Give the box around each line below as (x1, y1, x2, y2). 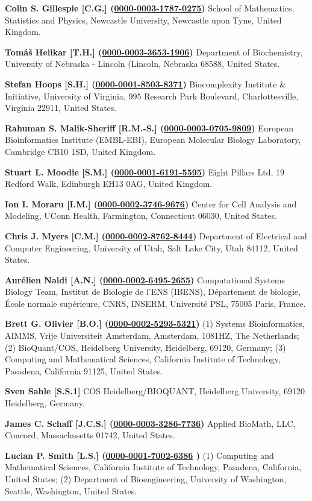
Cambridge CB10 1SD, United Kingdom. (5, 145, 156, 157)
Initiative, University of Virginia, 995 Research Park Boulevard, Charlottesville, (5, 89, 299, 102)
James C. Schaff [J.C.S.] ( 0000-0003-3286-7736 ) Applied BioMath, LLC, (5, 417, 296, 429)
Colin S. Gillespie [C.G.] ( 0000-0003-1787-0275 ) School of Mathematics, (5, 2, 295, 14)
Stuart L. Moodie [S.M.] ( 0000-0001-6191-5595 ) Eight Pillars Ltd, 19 (5, 165, 285, 178)
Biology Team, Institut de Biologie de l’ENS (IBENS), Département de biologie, (5, 285, 301, 298)
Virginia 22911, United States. (5, 101, 117, 114)
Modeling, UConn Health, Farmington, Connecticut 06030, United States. (5, 209, 277, 222)
